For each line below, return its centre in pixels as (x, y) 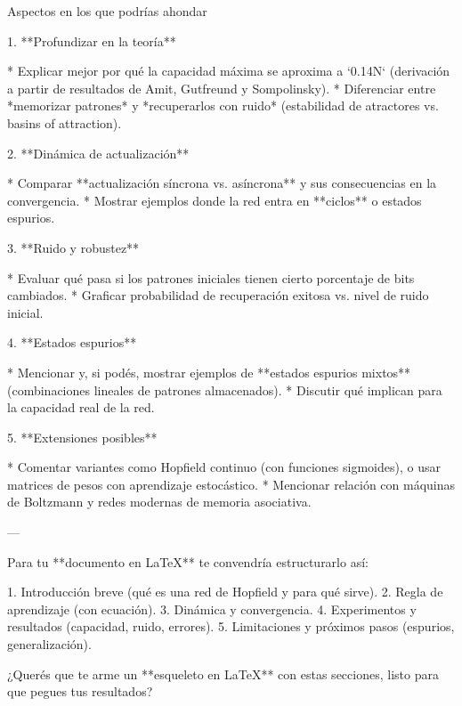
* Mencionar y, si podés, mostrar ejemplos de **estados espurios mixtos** (209, 372)
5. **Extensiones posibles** (82, 437)
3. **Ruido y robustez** (73, 247)
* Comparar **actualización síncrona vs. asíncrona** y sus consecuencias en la (222, 183)
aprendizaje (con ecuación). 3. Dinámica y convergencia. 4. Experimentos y (212, 609)
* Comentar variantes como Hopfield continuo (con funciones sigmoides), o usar (224, 467)
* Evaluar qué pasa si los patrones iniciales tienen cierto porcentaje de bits (211, 277)
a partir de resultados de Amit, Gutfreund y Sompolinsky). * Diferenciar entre (222, 88)
